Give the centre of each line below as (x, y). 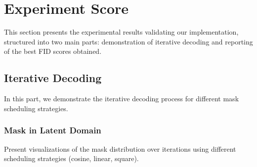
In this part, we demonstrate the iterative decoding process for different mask (122, 99)
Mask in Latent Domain (53, 130)
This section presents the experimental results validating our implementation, (121, 32)
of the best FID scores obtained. (53, 51)
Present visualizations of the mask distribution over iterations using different (120, 148)
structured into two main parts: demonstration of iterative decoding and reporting (128, 41)
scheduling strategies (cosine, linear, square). (71, 158)
